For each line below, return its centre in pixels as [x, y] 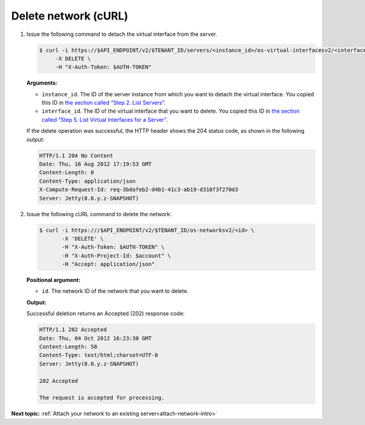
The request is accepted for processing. [102, 398]
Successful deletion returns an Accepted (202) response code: [106, 314]
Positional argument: [54, 280]
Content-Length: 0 [67, 173]
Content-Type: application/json [88, 181]
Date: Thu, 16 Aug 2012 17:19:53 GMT [96, 164]
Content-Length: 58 [68, 347]
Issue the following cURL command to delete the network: [99, 214]
